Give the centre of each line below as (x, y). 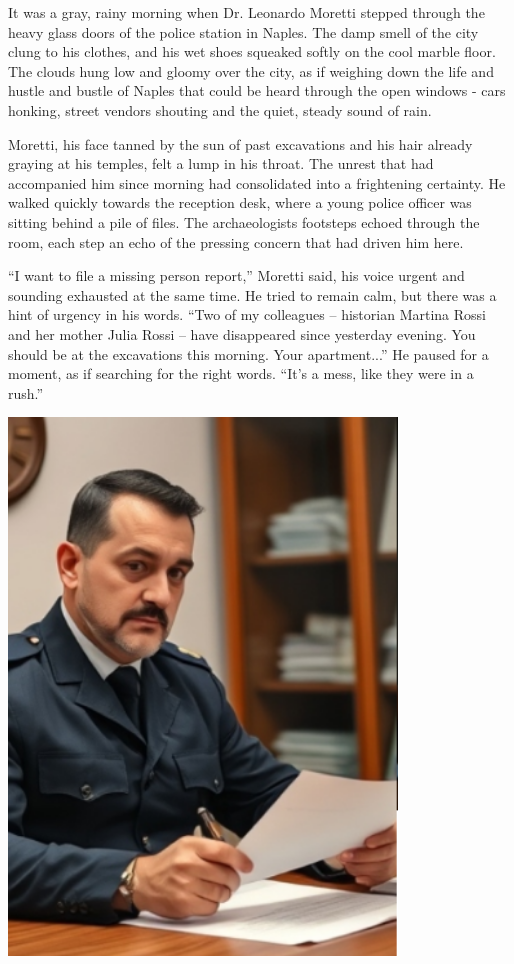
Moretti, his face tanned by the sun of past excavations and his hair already (240, 143)
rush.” (26, 392)
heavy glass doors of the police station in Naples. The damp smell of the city (243, 31)
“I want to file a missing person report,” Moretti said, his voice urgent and (236, 275)
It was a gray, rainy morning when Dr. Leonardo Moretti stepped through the (246, 12)
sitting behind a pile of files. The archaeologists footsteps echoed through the (244, 221)
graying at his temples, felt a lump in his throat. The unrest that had (221, 163)
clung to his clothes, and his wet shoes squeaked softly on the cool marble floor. (252, 51)
